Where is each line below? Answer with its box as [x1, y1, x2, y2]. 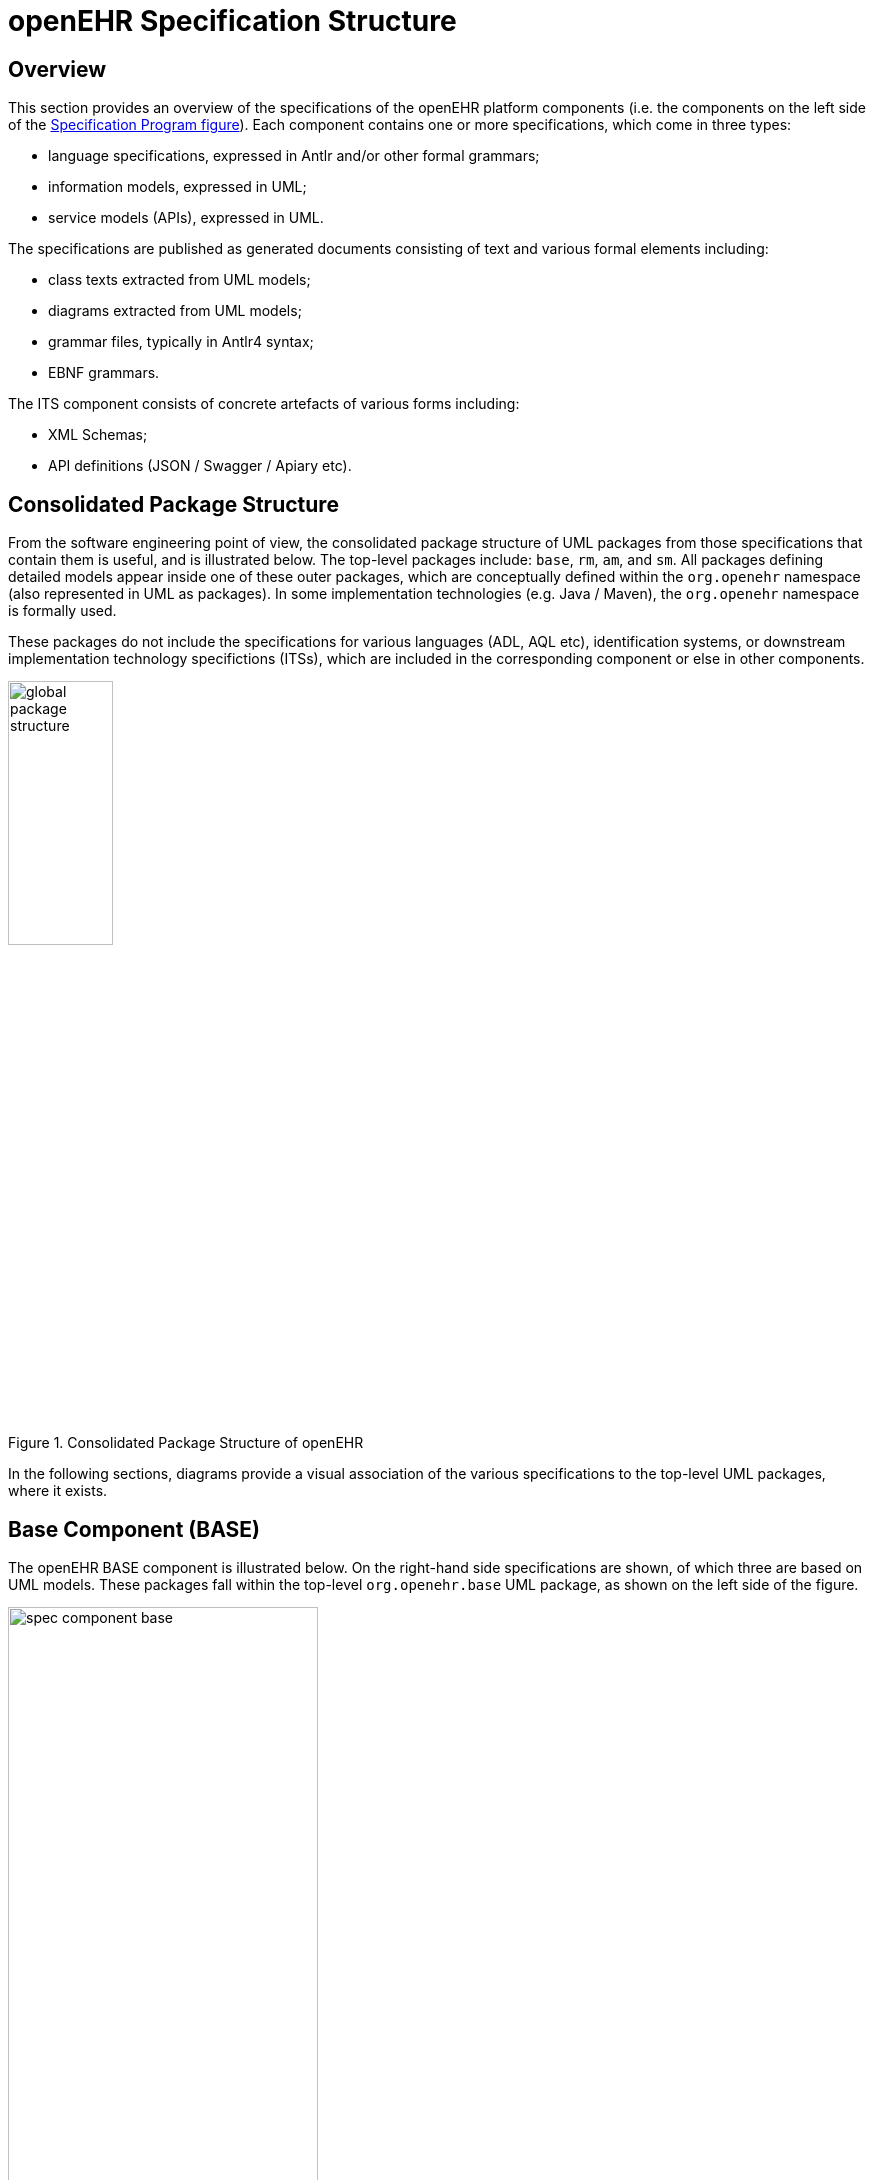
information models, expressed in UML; [48, 178, 307, 196]
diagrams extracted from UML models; [48, 302, 302, 320]
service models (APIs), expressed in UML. [48, 209, 324, 227]
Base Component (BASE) [8, 1516, 260, 1542]
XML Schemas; [48, 426, 148, 444]
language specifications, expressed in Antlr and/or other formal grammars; [48, 147, 540, 165]
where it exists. [8, 1482, 108, 1500]
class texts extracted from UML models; [48, 271, 311, 289]
